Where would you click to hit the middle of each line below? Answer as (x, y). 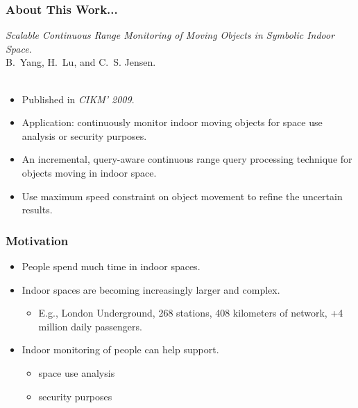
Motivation (37, 240)
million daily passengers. (90, 326)
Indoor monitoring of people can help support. (120, 349)
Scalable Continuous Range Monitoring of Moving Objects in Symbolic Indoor (170, 35)
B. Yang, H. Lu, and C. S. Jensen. (81, 62)
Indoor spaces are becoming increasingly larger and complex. (151, 289)
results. (37, 210)
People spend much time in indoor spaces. (111, 266)
